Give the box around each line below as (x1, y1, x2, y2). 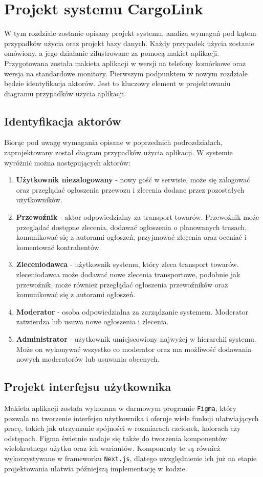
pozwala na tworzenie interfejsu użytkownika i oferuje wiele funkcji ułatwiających (4, 412, 259, 423)
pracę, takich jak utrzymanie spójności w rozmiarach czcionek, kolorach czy (4, 423, 241, 433)
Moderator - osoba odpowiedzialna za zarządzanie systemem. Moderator (16, 306, 248, 317)
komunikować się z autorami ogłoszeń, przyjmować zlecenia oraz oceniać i (16, 232, 247, 242)
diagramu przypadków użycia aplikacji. (4, 88, 126, 98)
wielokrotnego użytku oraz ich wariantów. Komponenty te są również (4, 443, 221, 453)
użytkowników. (16, 194, 62, 205)
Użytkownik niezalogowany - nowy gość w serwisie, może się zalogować (16, 174, 250, 185)
